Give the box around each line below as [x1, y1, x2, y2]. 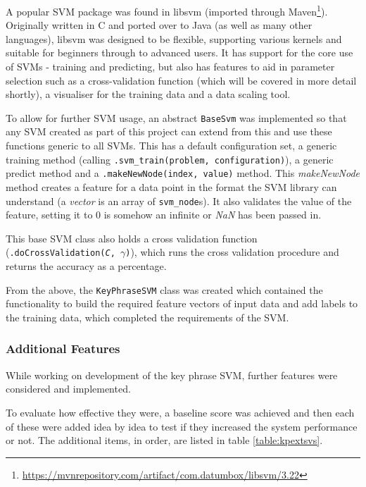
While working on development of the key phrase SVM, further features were [6, 367, 338, 382]
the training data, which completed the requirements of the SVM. [6, 309, 289, 324]
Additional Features [6, 340, 120, 357]
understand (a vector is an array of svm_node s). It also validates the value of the [6, 193, 352, 208]
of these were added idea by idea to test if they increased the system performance [6, 419, 358, 433]
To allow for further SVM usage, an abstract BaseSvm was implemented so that [6, 110, 347, 125]
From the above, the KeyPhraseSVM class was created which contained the [6, 282, 323, 297]
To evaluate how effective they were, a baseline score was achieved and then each [6, 405, 355, 419]
